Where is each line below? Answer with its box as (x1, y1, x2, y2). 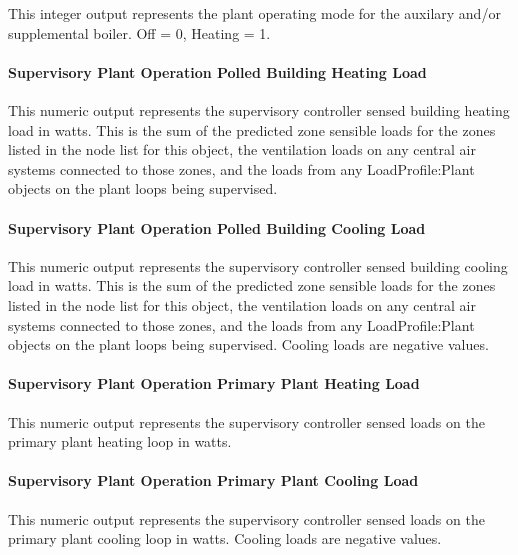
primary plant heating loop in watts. (8, 431, 232, 452)
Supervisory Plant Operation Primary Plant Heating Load (8, 373, 420, 394)
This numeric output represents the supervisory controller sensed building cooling (8, 255, 508, 276)
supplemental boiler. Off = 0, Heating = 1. (8, 22, 271, 43)
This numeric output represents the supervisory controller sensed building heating (8, 99, 510, 120)
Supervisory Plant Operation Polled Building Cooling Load (8, 217, 426, 238)
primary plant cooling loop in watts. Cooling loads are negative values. (8, 528, 442, 549)
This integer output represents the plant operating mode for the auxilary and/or (8, 3, 501, 23)
